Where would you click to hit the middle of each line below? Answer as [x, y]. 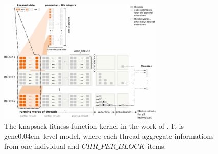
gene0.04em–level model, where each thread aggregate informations [109, 136]
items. [157, 146]
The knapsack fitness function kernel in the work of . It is [94, 126]
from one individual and [42, 146]
